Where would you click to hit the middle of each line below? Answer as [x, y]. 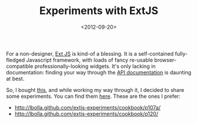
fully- [181, 53]
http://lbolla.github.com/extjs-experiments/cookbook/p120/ [86, 114]
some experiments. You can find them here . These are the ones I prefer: [93, 96]
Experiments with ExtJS [99, 11]
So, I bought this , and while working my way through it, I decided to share [95, 90]
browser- [165, 60]
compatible [20, 66]
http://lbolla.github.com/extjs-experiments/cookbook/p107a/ [87, 107]
